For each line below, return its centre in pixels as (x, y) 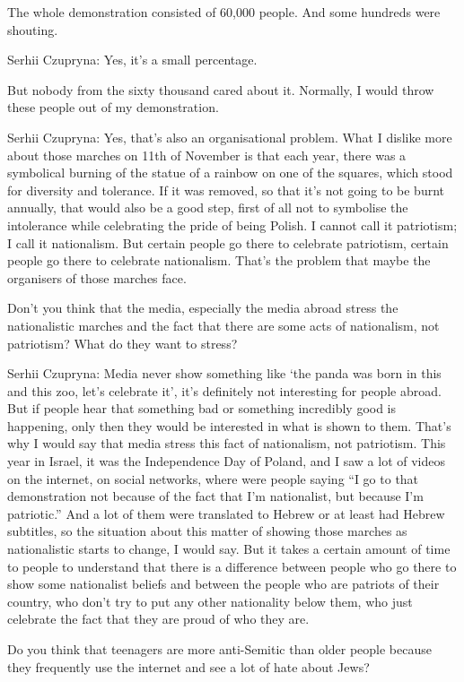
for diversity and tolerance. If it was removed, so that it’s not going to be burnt (226, 190)
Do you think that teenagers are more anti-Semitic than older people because (219, 649)
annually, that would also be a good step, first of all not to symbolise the (208, 207)
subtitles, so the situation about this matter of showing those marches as (207, 531)
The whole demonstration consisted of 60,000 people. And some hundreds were (224, 12)
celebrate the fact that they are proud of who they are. (158, 619)
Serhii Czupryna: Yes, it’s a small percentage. (132, 60)
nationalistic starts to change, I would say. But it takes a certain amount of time (229, 549)
